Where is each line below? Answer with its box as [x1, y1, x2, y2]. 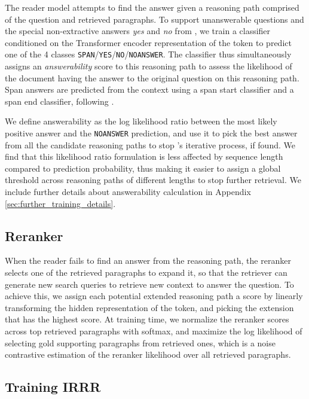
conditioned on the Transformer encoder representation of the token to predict [5, 36, 292, 48]
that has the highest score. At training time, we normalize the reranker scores [5, 313, 289, 325]
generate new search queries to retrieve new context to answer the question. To [5, 278, 294, 290]
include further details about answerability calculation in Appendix [5, 185, 251, 198]
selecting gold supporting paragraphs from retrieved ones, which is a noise [5, 336, 276, 349]
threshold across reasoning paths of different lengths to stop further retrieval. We [5, 173, 301, 186]
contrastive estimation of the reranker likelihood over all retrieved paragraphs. [5, 348, 291, 361]
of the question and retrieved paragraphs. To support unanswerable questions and [5, 13, 304, 25]
